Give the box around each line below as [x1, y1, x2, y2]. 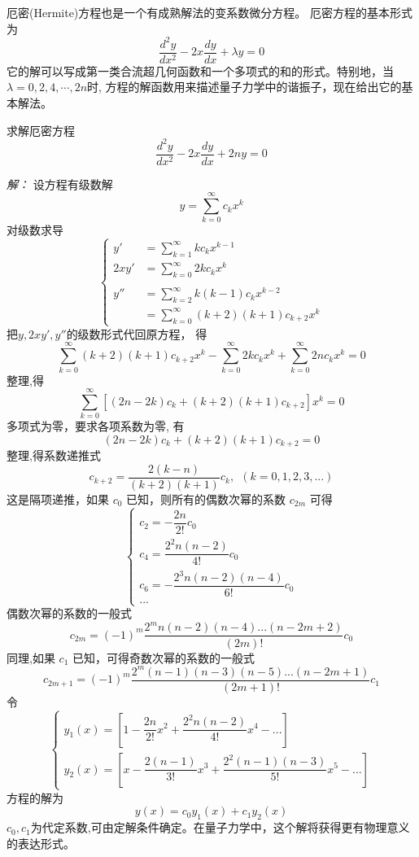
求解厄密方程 [7, 121, 75, 138]
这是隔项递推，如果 [7, 490, 109, 507]
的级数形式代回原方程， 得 [66, 325, 207, 342]
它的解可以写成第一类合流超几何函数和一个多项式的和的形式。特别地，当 [7, 62, 394, 79]
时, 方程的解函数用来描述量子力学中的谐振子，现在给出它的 [87, 78, 402, 95]
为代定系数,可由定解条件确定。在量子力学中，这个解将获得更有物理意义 [30, 819, 410, 836]
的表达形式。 [7, 834, 75, 851]
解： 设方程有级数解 [7, 175, 113, 192]
